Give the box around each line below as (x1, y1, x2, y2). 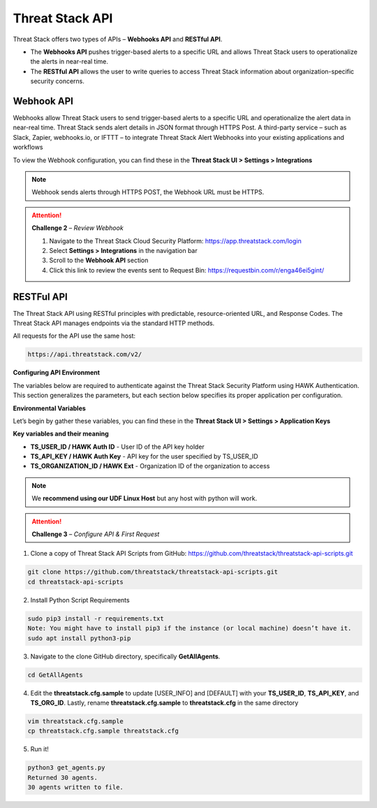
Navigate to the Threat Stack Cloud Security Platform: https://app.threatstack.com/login (49, 236, 302, 245)
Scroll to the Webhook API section (49, 256, 149, 265)
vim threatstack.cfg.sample (27, 717, 124, 725)
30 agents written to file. (27, 784, 124, 791)
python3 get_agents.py (27, 764, 105, 772)
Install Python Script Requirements (30, 596, 130, 604)
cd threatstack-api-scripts (27, 577, 124, 586)
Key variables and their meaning (13, 430, 109, 438)
